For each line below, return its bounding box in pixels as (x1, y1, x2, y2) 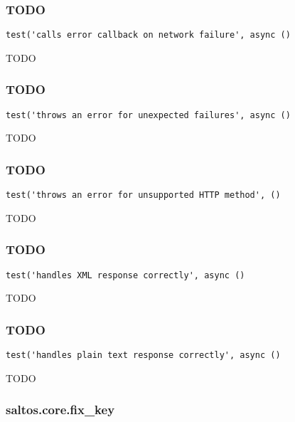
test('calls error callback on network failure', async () (6, 30, 291, 41)
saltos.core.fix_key (6, 401, 115, 418)
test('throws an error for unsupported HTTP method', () (6, 190, 281, 201)
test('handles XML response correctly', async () (6, 270, 245, 280)
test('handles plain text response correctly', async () (6, 350, 281, 361)
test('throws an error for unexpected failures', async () (6, 110, 291, 120)
